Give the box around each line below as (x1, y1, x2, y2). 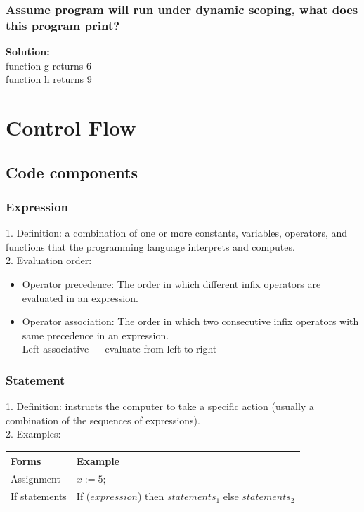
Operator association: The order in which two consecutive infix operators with (22, 314, 359, 329)
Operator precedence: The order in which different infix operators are (22, 277, 321, 291)
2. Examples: (6, 426, 61, 441)
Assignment (11, 471, 60, 486)
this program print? (6, 16, 120, 34)
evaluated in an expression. (22, 290, 138, 305)
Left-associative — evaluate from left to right (22, 341, 217, 356)
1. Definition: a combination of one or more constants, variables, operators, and (6, 225, 348, 240)
